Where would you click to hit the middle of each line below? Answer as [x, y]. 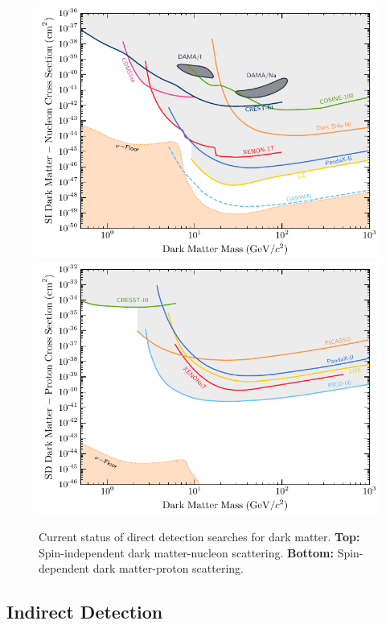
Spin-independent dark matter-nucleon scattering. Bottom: [186, 552]
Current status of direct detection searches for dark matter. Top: [199, 537]
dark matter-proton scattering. [168, 568]
